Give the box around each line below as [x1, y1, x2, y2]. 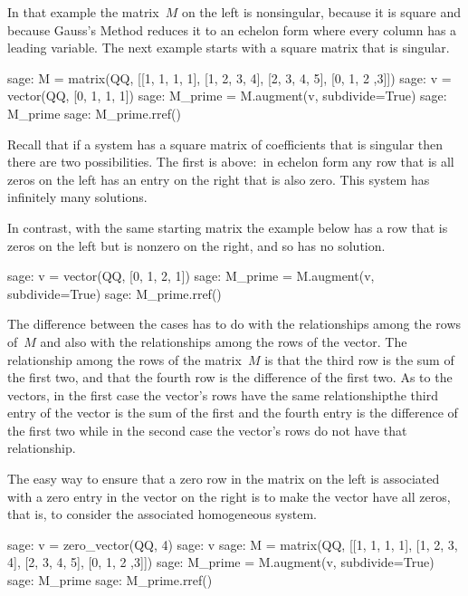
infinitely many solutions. [7, 187, 148, 207]
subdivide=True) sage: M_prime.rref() [7, 284, 222, 303]
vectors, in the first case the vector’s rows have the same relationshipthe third [7, 385, 438, 404]
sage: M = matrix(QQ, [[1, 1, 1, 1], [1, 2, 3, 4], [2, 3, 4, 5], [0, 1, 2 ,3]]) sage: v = [7, 68, 452, 87]
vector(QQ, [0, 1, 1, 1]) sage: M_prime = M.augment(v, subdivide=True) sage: [7, 86, 447, 105]
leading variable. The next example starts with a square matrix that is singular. [7, 38, 450, 57]
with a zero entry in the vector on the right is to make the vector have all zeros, [7, 486, 451, 505]
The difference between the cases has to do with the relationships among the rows [7, 314, 462, 333]
